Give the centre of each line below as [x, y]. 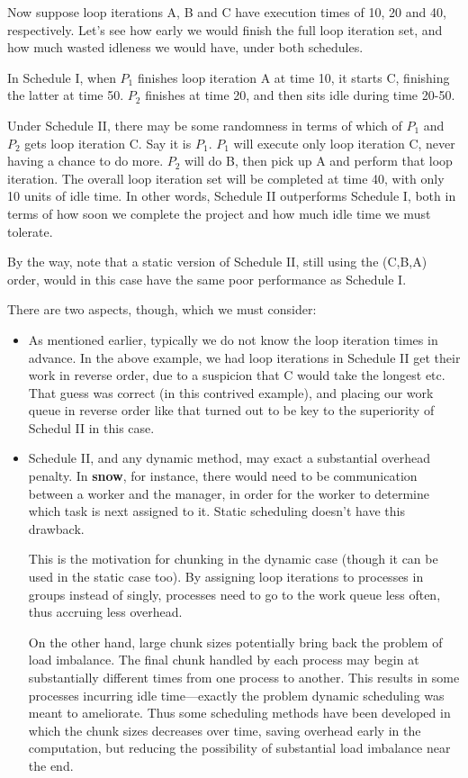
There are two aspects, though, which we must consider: [162, 309]
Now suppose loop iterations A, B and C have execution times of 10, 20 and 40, [227, 12]
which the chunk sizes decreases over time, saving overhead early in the [225, 730]
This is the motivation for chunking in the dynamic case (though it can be [233, 559]
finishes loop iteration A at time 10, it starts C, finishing [293, 77]
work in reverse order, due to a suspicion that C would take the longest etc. [237, 375]
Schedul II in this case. [91, 427]
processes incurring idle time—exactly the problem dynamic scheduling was [236, 695]
